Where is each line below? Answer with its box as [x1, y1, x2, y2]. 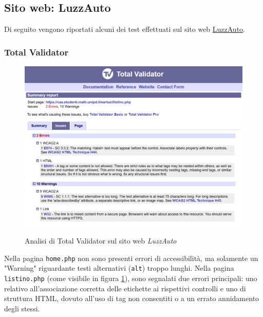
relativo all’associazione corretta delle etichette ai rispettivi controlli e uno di [4, 283, 246, 293]
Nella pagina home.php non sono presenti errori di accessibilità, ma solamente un [4, 252, 258, 263]
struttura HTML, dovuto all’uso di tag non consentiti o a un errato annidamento [4, 293, 259, 304]
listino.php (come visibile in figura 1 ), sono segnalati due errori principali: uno [4, 272, 257, 283]
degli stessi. [4, 303, 40, 313]
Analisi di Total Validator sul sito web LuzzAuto [25, 235, 177, 246]
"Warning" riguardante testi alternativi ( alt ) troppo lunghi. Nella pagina [4, 263, 234, 273]
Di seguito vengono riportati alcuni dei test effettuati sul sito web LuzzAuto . [4, 24, 246, 34]
